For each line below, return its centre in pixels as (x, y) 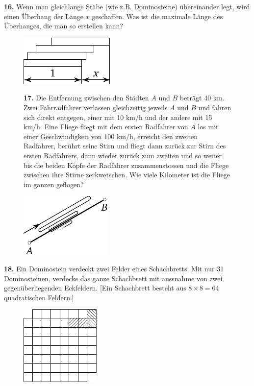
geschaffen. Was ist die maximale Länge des (157, 16)
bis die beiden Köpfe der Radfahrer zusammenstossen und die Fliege (126, 165)
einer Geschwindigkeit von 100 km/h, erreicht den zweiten (111, 136)
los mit (208, 127)
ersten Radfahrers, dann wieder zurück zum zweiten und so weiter (123, 155)
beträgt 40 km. (202, 98)
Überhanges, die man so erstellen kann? (63, 26)
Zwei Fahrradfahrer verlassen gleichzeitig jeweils (96, 107)
